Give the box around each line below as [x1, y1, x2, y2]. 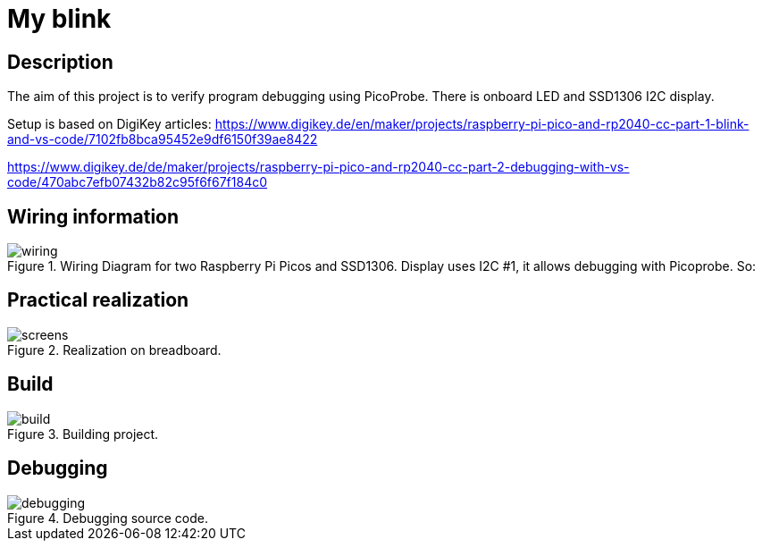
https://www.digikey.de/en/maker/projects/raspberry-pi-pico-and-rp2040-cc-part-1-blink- [214, 116, 749, 132]
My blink [7, 4, 112, 34]
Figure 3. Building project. [7, 426, 159, 442]
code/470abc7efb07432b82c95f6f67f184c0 [7, 174, 268, 190]
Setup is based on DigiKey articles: [7, 116, 212, 132]
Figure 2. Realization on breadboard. [7, 341, 222, 358]
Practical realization [7, 289, 189, 312]
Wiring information [7, 205, 180, 228]
